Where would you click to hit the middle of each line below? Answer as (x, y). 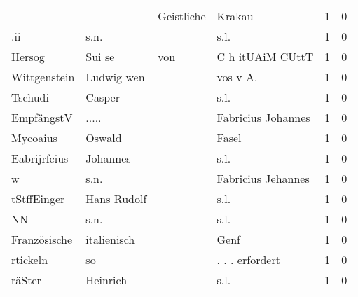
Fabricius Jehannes (263, 178)
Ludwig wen (115, 77)
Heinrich (106, 280)
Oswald (104, 138)
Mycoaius (34, 138)
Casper (103, 97)
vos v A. (237, 77)
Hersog (28, 56)
